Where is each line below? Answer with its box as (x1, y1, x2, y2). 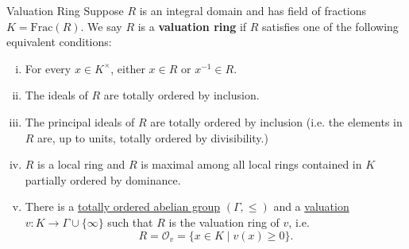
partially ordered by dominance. (25, 171, 181, 188)
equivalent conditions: (6, 33, 112, 50)
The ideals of (25, 87, 88, 103)
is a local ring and (37, 156, 125, 173)
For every (25, 60, 71, 76)
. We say (80, 18, 122, 34)
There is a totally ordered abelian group (25, 198, 221, 215)
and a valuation (273, 198, 349, 215)
